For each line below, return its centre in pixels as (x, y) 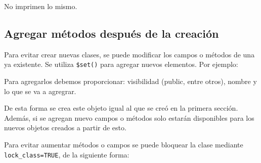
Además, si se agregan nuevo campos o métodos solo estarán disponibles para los (129, 117)
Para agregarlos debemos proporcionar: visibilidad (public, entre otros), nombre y (130, 81)
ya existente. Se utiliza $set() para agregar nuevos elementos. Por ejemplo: (121, 64)
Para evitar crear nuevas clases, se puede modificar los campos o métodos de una (129, 54)
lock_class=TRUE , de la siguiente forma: (67, 154)
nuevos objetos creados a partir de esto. (65, 128)
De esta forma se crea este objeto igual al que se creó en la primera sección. (121, 108)
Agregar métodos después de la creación (112, 33)
